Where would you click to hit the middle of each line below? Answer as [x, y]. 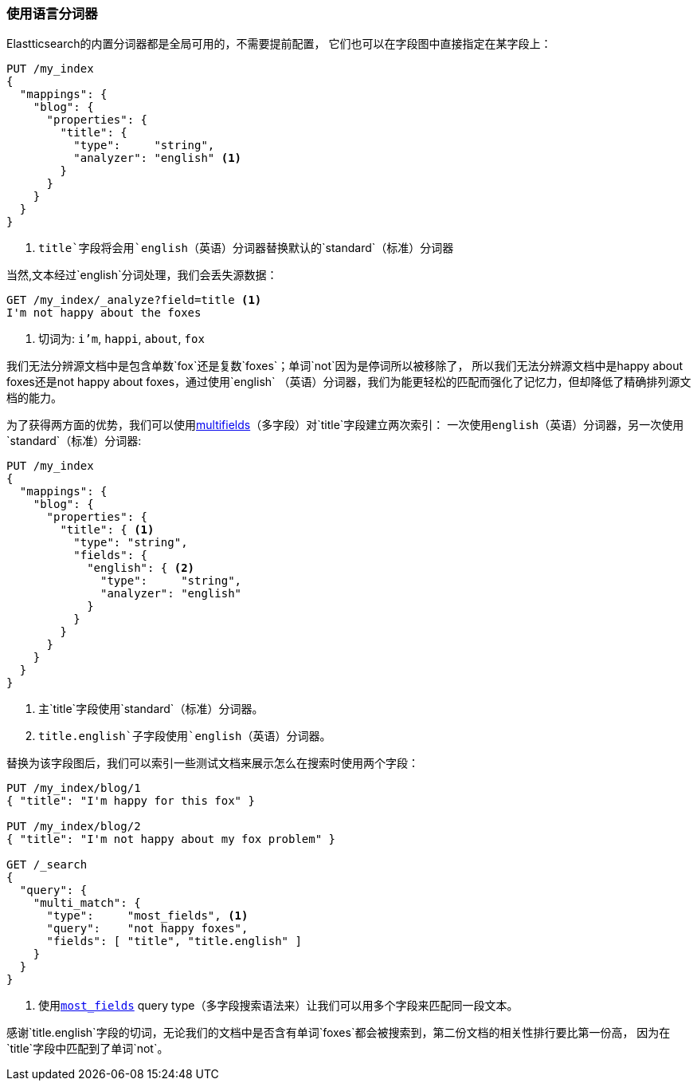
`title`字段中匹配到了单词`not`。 [88, 1049]
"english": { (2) [141, 568]
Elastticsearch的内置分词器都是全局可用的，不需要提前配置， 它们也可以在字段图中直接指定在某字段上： [279, 44]
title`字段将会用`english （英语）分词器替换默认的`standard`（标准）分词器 [246, 248]
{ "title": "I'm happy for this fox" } [131, 801]
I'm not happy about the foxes [104, 313]
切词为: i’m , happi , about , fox [121, 339]
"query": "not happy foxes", [147, 929]
